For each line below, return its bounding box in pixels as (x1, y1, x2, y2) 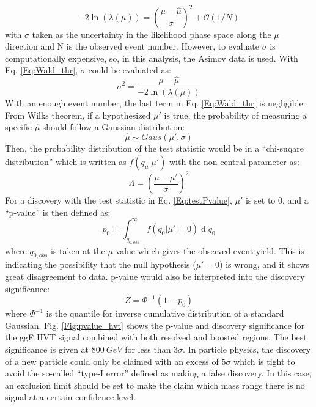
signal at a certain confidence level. (5, 391, 136, 403)
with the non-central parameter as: (169, 155, 299, 167)
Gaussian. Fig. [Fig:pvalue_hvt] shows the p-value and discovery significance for (5, 318, 305, 331)
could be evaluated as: (88, 64, 171, 76)
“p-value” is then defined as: (5, 205, 111, 218)
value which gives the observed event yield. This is (116, 244, 304, 257)
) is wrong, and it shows (219, 258, 309, 271)
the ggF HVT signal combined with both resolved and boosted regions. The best (5, 331, 307, 343)
